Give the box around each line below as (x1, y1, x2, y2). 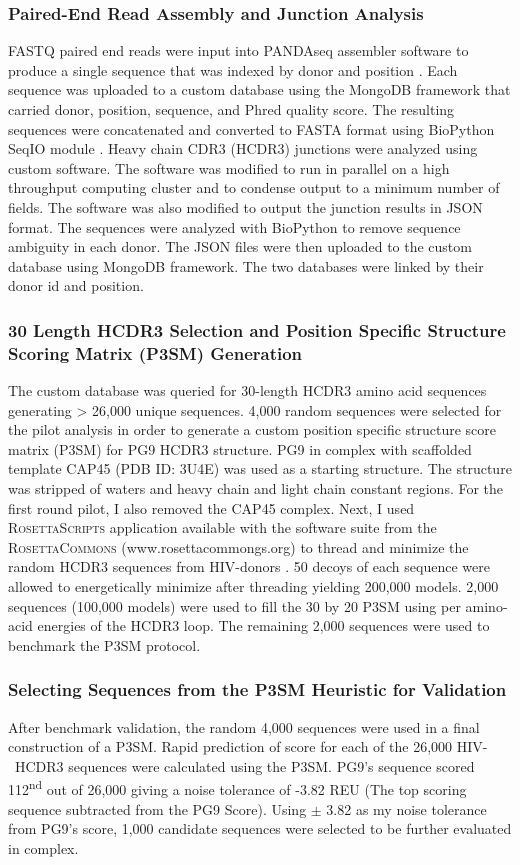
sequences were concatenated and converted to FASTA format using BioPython (8, 118, 495, 139)
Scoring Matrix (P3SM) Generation (8, 340, 303, 365)
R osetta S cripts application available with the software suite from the (8, 517, 437, 538)
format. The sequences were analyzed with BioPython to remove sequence (8, 216, 461, 237)
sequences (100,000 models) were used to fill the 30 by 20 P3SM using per (8, 595, 461, 616)
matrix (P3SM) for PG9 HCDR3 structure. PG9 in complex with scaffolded (8, 438, 472, 459)
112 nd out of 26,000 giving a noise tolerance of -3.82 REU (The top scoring (8, 776, 467, 800)
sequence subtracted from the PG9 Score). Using (8, 798, 307, 819)
